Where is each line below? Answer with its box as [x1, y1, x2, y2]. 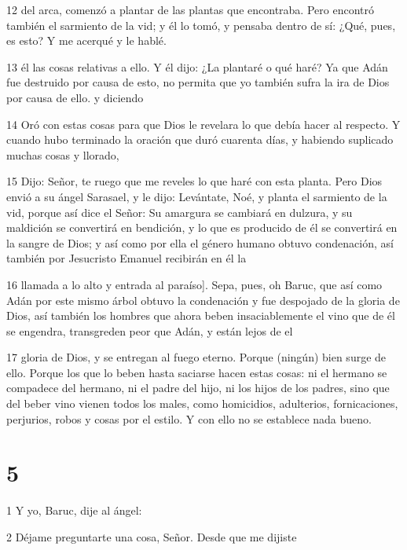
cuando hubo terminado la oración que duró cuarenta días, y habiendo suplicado [6, 131, 394, 148]
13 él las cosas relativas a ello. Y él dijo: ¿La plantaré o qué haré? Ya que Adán [6, 58, 388, 75]
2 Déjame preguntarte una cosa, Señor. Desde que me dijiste [6, 528, 297, 544]
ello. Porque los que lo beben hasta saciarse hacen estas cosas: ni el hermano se [6, 364, 387, 380]
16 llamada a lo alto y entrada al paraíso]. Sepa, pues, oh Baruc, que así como [6, 276, 383, 292]
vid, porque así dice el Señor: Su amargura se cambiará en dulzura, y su [6, 203, 353, 220]
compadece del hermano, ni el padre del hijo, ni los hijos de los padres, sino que [6, 379, 390, 396]
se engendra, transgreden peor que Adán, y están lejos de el [6, 322, 293, 339]
